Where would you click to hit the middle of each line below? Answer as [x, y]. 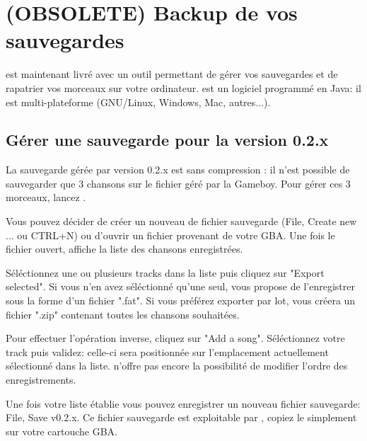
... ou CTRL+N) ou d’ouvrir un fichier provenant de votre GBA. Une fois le [170, 235]
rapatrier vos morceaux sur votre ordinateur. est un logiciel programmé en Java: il [183, 87]
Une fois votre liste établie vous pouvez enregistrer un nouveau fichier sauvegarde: [183, 403]
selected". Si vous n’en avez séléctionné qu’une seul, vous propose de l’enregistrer [180, 286]
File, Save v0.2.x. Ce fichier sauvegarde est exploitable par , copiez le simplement [181, 417]
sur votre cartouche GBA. [62, 431]
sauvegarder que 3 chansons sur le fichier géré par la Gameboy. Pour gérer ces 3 [178, 183]
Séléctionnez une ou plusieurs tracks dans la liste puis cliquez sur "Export [165, 272]
